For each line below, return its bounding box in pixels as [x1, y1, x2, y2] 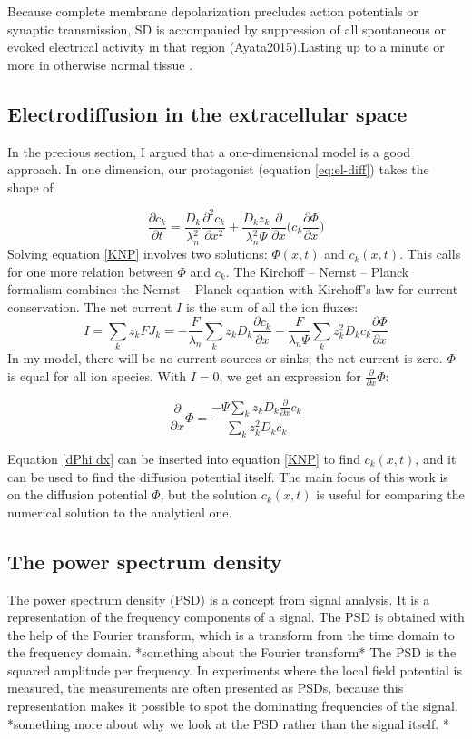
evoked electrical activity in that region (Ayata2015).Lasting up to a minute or [7, 37, 445, 56]
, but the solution [160, 485, 258, 504]
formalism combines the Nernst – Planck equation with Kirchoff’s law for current [7, 280, 458, 299]
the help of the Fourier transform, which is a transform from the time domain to [7, 625, 455, 644]
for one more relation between [7, 261, 173, 281]
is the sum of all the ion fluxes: [185, 297, 359, 316]
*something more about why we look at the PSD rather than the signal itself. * [7, 714, 449, 733]
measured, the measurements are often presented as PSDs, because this [7, 678, 404, 697]
